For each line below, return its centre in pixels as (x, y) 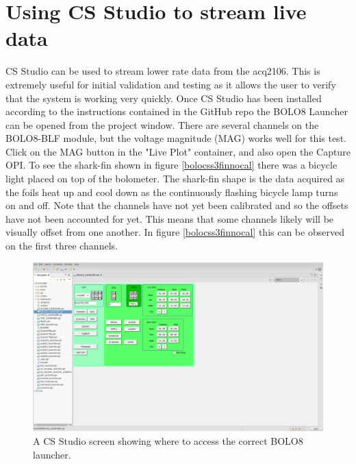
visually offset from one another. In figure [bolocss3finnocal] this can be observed (175, 232)
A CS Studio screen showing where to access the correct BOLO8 (168, 441)
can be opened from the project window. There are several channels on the (162, 124)
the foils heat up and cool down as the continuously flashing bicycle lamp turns (172, 192)
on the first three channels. (62, 246)
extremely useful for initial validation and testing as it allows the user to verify (171, 84)
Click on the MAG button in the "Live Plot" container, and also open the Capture (178, 151)
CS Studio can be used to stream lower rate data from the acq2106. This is (163, 71)
